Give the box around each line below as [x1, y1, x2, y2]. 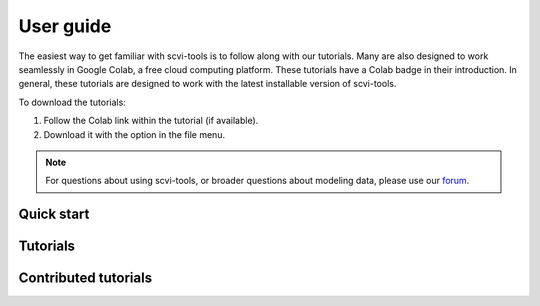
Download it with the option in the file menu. [43, 128, 225, 140]
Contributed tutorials [18, 270, 153, 287]
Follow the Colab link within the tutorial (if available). [43, 115, 259, 127]
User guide [18, 15, 112, 37]
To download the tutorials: [18, 96, 127, 108]
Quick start [18, 206, 90, 223]
